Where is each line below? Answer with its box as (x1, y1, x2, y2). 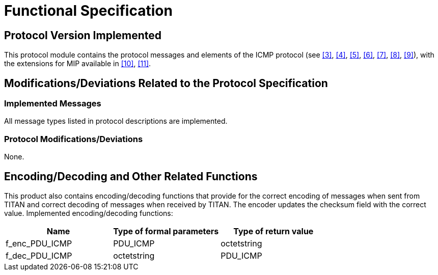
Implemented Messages (4, 98, 101, 109)
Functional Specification (4, 2, 173, 19)
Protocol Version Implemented (4, 29, 162, 42)
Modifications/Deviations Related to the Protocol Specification (4, 76, 328, 90)
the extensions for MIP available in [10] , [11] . (4, 59, 151, 68)
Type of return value (233, 226, 314, 236)
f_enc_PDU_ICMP (6, 238, 72, 249)
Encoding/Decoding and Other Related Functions (4, 170, 258, 183)
